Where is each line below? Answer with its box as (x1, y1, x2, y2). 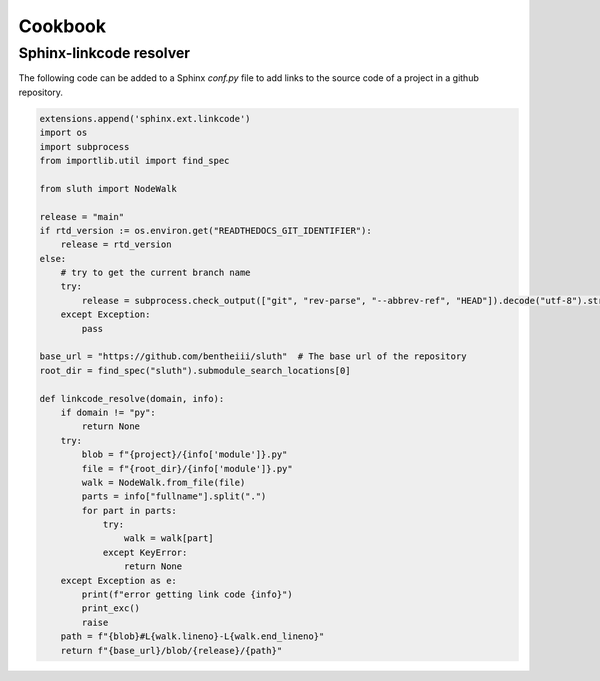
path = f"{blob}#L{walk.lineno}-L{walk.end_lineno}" (60, 631, 325, 642)
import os (39, 127, 88, 139)
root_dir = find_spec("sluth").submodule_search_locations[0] (39, 365, 351, 376)
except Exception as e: (60, 575, 177, 586)
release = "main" (39, 211, 125, 222)
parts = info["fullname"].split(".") (81, 491, 267, 502)
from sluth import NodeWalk (39, 183, 177, 194)
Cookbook (18, 15, 107, 37)
